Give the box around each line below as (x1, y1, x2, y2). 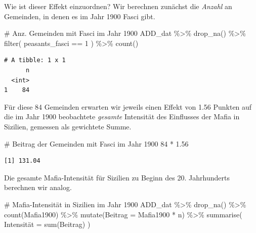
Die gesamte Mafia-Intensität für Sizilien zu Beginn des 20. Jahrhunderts (4, 172, 230, 182)
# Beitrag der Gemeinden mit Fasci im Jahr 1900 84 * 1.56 (4, 138, 189, 149)
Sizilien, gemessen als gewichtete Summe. (4, 121, 132, 131)
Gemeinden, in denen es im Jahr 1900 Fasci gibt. (4, 11, 155, 21)
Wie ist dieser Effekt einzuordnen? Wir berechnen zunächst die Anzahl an (4, 1, 232, 11)
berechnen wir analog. (4, 182, 72, 193)
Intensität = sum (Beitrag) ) (4, 219, 91, 229)
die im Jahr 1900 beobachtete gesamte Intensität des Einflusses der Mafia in (4, 111, 240, 122)
